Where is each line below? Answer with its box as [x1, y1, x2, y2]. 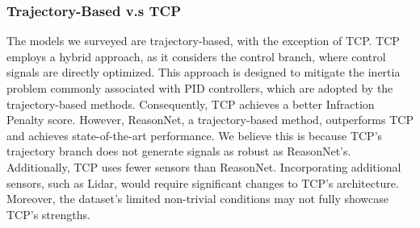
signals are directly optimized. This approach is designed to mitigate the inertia [6, 64, 401, 81]
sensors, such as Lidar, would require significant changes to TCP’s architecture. [6, 174, 399, 191]
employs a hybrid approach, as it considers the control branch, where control [6, 48, 386, 64]
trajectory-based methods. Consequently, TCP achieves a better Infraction [6, 95, 375, 112]
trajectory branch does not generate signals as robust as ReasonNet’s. [6, 143, 351, 160]
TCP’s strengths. [6, 205, 90, 222]
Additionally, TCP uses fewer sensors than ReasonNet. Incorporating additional [6, 158, 401, 175]
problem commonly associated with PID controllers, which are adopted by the [6, 80, 393, 96]
